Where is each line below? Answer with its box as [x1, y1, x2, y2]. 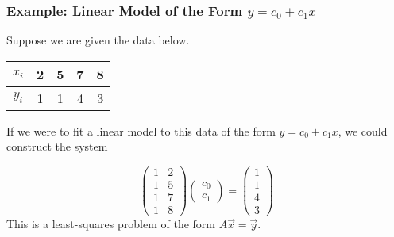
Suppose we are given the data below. [6, 32, 190, 48]
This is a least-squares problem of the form [6, 216, 215, 232]
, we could [338, 122, 388, 139]
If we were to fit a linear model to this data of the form [6, 122, 276, 139]
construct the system [6, 138, 108, 155]
